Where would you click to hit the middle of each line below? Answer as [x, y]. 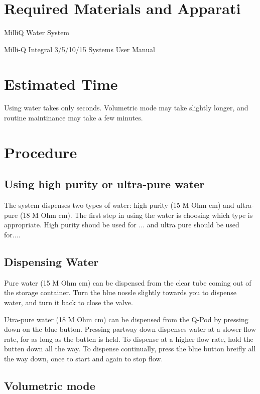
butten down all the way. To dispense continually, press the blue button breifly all [130, 349]
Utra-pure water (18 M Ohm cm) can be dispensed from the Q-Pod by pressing [126, 319]
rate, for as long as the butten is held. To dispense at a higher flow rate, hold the [129, 339]
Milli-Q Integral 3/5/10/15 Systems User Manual [80, 49]
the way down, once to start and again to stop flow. [84, 358]
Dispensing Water [51, 261]
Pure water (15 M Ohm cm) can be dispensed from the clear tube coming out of [128, 282]
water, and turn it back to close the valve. [69, 302]
